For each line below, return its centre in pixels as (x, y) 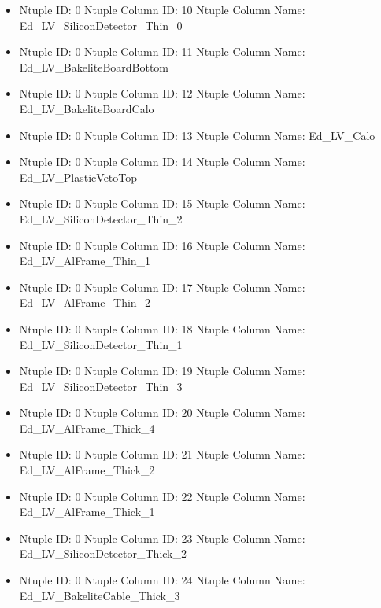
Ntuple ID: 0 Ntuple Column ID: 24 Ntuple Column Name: (162, 580)
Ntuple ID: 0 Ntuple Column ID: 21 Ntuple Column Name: (162, 454)
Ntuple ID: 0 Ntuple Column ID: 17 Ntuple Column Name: (162, 287)
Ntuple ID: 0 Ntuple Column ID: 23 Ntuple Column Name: (162, 538)
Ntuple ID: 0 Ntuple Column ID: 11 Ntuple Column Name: (162, 52)
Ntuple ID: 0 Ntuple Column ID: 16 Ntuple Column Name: (162, 245)
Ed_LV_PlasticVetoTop (78, 177)
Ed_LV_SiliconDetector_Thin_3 (101, 386)
